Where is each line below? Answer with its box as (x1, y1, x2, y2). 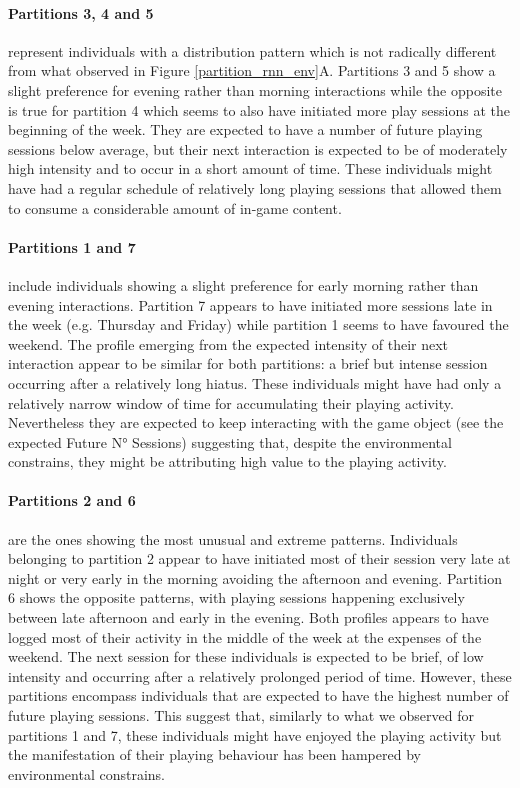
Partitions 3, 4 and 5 (8, 2, 154, 23)
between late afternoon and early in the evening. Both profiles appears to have (8, 607, 489, 628)
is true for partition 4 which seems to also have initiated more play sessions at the (8, 99, 510, 120)
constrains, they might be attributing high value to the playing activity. (8, 451, 447, 472)
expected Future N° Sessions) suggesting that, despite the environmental (8, 431, 452, 452)
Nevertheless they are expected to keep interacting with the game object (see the (8, 412, 504, 433)
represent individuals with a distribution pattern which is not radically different (8, 40, 497, 61)
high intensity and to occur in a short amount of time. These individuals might (8, 158, 493, 179)
